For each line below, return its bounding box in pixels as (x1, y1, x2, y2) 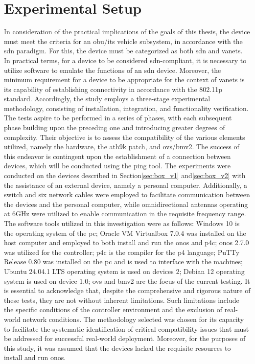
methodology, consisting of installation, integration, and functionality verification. (4, 103, 249, 113)
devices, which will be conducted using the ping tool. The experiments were (4, 160, 231, 171)
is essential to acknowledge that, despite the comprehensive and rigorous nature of (4, 285, 251, 296)
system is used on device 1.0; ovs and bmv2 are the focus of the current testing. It (4, 275, 250, 286)
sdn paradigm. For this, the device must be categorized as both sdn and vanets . (4, 45, 243, 56)
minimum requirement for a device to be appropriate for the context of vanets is (4, 74, 245, 85)
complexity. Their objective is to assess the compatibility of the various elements (4, 132, 245, 142)
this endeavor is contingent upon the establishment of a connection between (4, 151, 231, 161)
